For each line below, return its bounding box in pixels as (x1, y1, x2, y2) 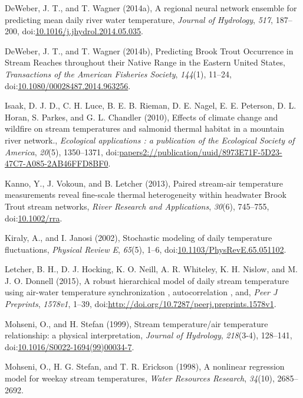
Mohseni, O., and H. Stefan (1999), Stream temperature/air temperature (5, 317, 268, 330)
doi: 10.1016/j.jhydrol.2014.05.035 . (22, 25, 144, 37)
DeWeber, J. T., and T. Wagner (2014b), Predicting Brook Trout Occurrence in (5, 44, 294, 57)
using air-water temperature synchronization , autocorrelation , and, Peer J (5, 286, 278, 298)
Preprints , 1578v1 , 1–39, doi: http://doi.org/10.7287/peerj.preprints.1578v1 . (5, 298, 276, 310)
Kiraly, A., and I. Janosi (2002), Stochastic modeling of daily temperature (5, 231, 272, 244)
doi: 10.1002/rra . (5, 211, 62, 224)
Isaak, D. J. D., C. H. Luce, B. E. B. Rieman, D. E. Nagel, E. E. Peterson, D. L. (5, 99, 297, 112)
